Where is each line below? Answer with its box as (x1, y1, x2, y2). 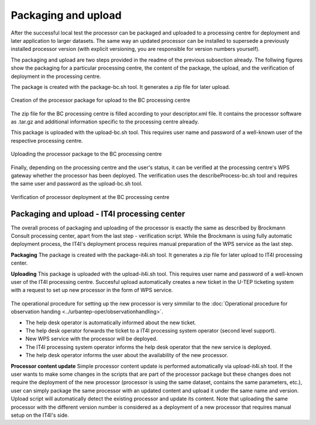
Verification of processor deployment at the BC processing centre (11, 193, 170, 200)
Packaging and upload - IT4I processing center (11, 208, 186, 219)
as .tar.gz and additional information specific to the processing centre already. (11, 118, 199, 125)
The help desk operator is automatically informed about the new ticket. (25, 319, 196, 326)
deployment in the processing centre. (11, 73, 101, 80)
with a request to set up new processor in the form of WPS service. (11, 287, 173, 294)
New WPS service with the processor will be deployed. (25, 335, 158, 342)
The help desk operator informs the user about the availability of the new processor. (25, 352, 228, 359)
